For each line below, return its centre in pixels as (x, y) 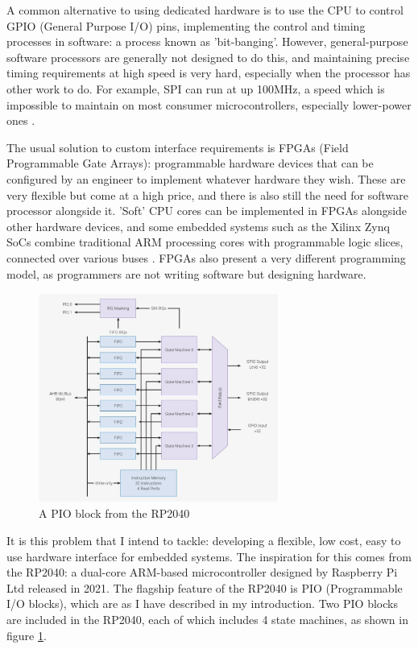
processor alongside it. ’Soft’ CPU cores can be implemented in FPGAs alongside (207, 211)
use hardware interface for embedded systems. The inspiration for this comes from (209, 556)
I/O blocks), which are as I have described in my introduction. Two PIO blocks (202, 604)
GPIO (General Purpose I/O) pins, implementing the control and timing (186, 25)
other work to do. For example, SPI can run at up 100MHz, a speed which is (196, 88)
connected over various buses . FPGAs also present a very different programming (206, 257)
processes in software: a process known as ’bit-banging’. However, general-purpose (207, 41)
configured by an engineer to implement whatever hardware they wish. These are (206, 178)
